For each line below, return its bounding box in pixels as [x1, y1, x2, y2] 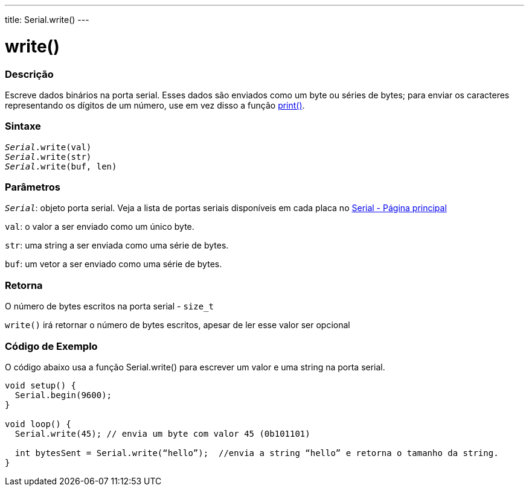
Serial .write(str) [5, 151, 92, 162]
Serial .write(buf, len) [5, 161, 117, 171]
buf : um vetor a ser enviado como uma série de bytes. [5, 259, 222, 270]
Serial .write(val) [5, 142, 92, 152]
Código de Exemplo [5, 340, 98, 352]
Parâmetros [5, 181, 60, 193]
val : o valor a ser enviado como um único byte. [5, 221, 194, 232]
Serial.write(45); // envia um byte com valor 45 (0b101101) [14, 428, 310, 439]
